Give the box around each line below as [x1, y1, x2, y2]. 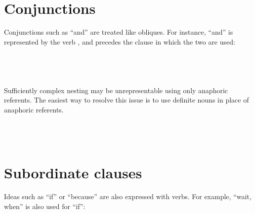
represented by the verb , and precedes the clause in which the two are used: [4, 36, 235, 47]
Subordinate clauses [4, 162, 142, 183]
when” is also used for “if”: [4, 201, 85, 211]
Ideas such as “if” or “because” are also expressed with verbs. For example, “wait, [4, 191, 252, 202]
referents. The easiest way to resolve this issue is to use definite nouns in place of [4, 95, 249, 105]
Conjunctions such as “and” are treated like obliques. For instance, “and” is [4, 27, 233, 37]
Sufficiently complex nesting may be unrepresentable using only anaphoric [4, 85, 228, 95]
